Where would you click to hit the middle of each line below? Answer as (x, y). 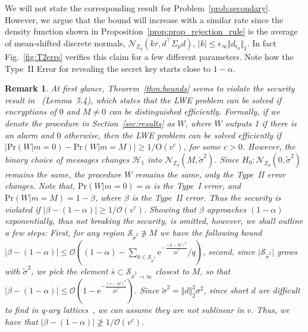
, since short (226, 290)
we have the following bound (211, 232)
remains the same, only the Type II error (210, 174)
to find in (22, 310)
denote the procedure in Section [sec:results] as (90, 123)
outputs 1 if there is (261, 123)
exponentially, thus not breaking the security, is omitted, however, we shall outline (154, 221)
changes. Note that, (40, 186)
